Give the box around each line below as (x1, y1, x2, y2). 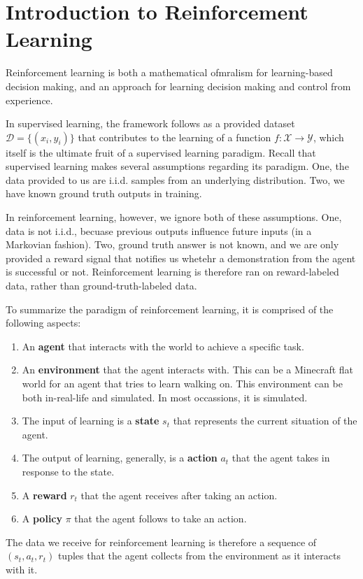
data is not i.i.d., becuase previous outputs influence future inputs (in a (6, 223, 312, 238)
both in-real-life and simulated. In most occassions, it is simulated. (22, 389, 308, 404)
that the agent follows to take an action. (74, 511, 247, 526)
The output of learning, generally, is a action (22, 450, 218, 465)
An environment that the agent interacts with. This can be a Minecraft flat (22, 362, 354, 377)
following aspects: (6, 315, 81, 330)
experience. (6, 92, 53, 107)
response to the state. (22, 464, 115, 478)
